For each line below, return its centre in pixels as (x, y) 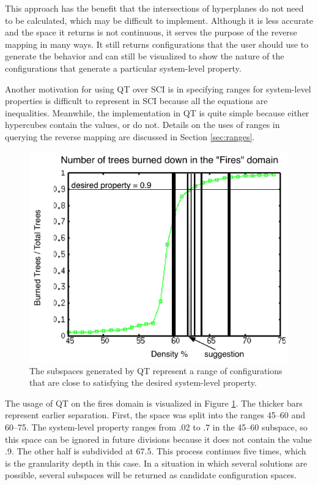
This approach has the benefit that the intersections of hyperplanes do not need (154, 8)
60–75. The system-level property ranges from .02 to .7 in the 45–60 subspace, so (156, 427)
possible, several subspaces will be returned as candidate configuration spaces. (151, 475)
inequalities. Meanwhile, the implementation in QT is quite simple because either (157, 112)
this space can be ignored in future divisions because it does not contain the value (158, 439)
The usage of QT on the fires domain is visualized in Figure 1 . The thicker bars (154, 403)
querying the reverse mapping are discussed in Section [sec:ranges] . (130, 136)
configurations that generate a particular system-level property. (123, 68)
